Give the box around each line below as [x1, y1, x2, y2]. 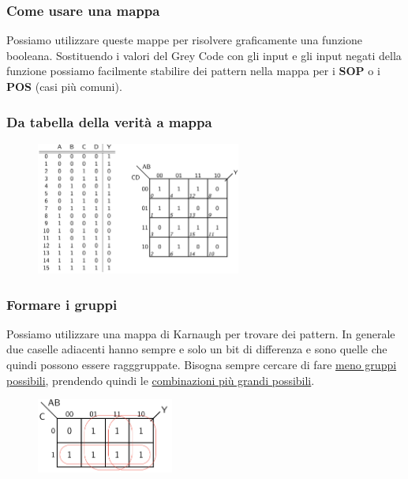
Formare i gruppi [6, 294, 118, 314]
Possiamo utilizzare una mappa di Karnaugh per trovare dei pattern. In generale [6, 325, 395, 341]
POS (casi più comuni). [6, 78, 122, 94]
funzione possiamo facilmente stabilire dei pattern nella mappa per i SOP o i [6, 62, 380, 79]
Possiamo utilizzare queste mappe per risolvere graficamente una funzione [6, 32, 363, 48]
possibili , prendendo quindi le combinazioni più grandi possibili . [6, 372, 315, 388]
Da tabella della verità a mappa [6, 111, 212, 131]
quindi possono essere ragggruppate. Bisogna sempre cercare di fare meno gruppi [6, 356, 397, 373]
